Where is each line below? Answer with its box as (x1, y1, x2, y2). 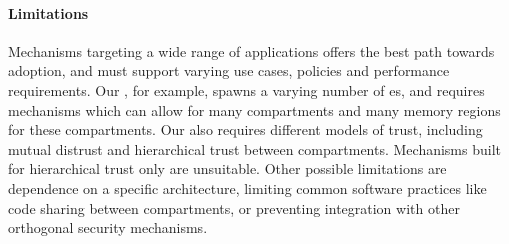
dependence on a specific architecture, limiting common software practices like (8, 177, 487, 198)
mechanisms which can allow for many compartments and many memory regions (8, 99, 501, 120)
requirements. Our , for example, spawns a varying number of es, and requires (8, 79, 485, 100)
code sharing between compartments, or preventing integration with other (8, 197, 460, 218)
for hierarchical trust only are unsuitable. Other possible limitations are (8, 158, 447, 179)
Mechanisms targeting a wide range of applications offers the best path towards (8, 40, 495, 61)
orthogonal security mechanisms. (8, 217, 208, 238)
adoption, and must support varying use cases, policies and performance (8, 60, 450, 81)
